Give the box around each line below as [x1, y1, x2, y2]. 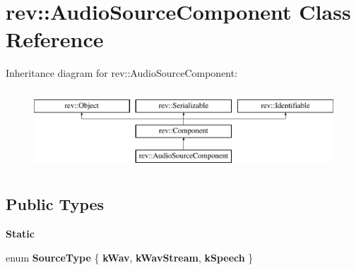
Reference [6, 25, 104, 54]
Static [6, 226, 35, 241]
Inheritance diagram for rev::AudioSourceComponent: [6, 66, 238, 80]
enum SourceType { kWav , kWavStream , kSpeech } [6, 250, 254, 264]
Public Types [6, 193, 105, 215]
